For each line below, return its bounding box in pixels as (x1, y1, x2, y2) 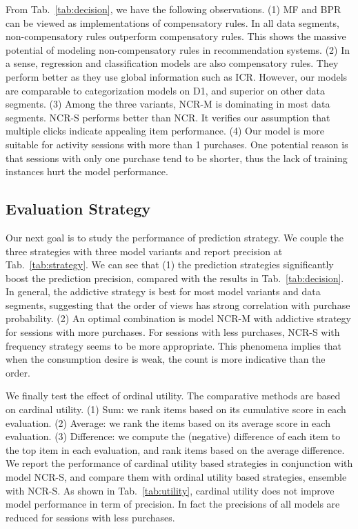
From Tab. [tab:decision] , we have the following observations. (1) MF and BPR (6, 2, 341, 16)
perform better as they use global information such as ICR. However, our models (6, 69, 348, 83)
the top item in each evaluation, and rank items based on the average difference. (6, 442, 345, 457)
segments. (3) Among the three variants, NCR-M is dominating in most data (6, 97, 330, 111)
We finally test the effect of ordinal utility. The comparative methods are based (6, 388, 341, 403)
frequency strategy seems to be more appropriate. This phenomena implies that (6, 338, 342, 352)
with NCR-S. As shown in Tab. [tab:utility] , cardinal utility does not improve (6, 483, 335, 497)
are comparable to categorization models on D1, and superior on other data (6, 83, 325, 97)
